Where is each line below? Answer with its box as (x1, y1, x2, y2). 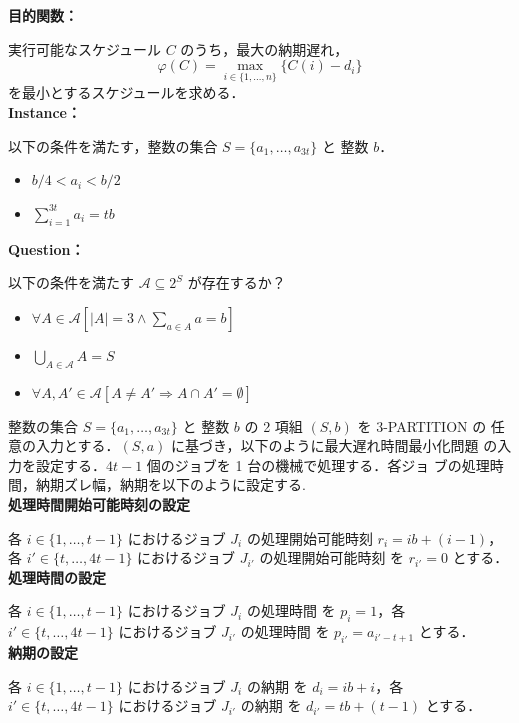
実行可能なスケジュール (8, 38, 162, 59)
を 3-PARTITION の (357, 415, 487, 436)
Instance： (8, 102, 81, 122)
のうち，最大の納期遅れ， (180, 38, 349, 59)
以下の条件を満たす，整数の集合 (8, 135, 218, 156)
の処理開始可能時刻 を (259, 547, 405, 568)
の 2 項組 (244, 415, 303, 436)
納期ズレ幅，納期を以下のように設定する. (35, 474, 306, 495)
